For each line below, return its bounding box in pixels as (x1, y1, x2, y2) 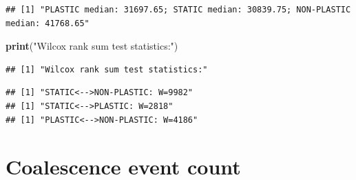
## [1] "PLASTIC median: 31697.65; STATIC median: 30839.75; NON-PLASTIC (6, 5, 351, 14)
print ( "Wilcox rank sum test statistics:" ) (6, 39, 178, 53)
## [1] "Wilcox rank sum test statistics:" (6, 64, 208, 74)
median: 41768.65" (6, 18, 90, 28)
